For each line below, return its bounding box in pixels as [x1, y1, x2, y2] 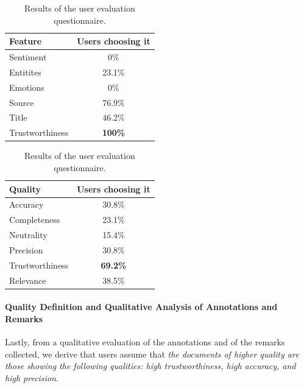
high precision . [5, 371, 58, 384]
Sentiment [9, 51, 47, 63]
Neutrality [9, 228, 48, 241]
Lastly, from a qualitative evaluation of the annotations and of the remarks [5, 336, 285, 348]
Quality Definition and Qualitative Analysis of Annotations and [5, 300, 278, 313]
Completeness [9, 213, 60, 226]
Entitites [9, 65, 41, 78]
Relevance [9, 273, 46, 286]
